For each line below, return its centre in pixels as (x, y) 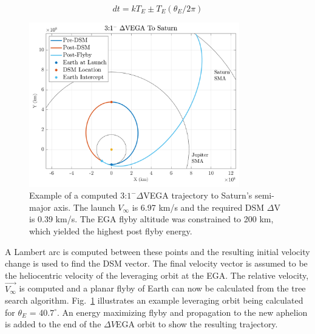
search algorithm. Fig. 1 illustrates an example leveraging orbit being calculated (154, 300)
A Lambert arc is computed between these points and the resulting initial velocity (157, 251)
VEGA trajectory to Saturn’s (198, 195)
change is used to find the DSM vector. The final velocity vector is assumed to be (156, 263)
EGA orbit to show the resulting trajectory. (197, 324)
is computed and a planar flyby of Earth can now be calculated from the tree (162, 288)
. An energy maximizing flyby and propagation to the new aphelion (182, 312)
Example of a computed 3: (78, 195)
